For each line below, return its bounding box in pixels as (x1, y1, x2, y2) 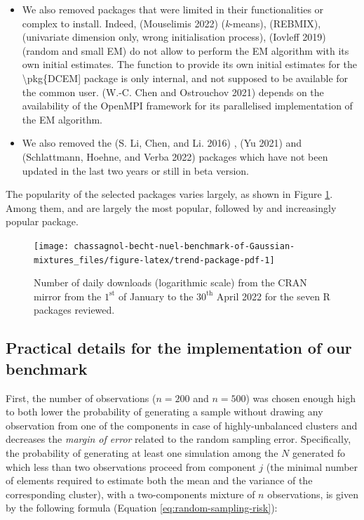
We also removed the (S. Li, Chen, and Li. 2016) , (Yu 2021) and (22, 135, 302, 150)
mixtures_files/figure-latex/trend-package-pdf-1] (34, 255, 275, 265)
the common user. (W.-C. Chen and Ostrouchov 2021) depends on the (22, 84, 324, 99)
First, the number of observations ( (6, 390, 156, 405)
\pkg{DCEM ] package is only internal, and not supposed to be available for (22, 70, 349, 85)
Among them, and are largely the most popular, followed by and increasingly (6, 200, 337, 215)
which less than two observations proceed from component (6, 459, 256, 474)
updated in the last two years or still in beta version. (22, 163, 249, 178)
